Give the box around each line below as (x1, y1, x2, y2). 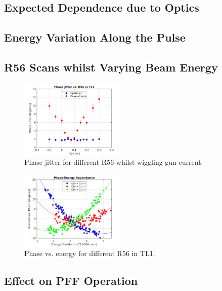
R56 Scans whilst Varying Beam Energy (4, 59, 218, 75)
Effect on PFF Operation (4, 272, 138, 288)
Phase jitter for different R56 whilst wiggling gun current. (24, 157, 203, 167)
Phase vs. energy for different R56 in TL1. (24, 247, 155, 258)
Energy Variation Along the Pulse (4, 29, 186, 45)
